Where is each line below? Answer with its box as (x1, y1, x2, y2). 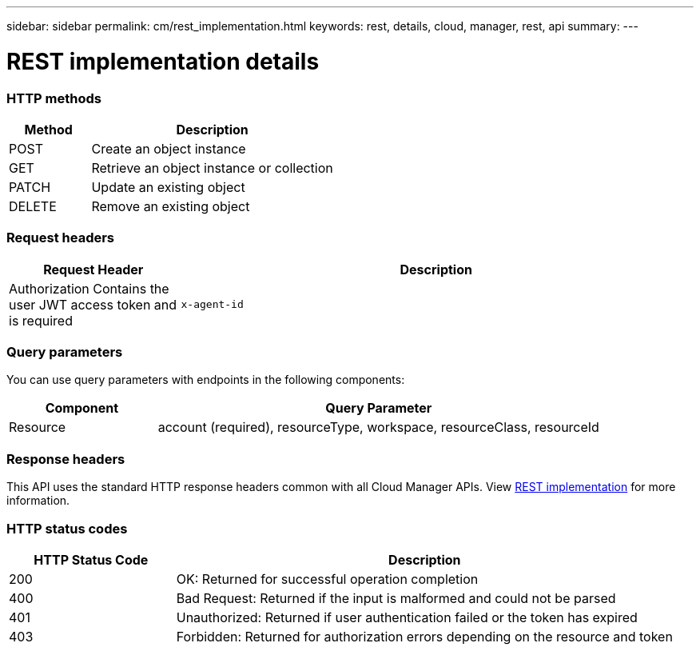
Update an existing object (91, 178, 245, 195)
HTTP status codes (6, 520, 128, 537)
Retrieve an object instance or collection (91, 159, 333, 176)
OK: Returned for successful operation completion (176, 570, 479, 587)
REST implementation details (6, 47, 320, 75)
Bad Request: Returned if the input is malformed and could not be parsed (176, 589, 616, 606)
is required (9, 312, 73, 329)
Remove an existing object (91, 198, 250, 214)
